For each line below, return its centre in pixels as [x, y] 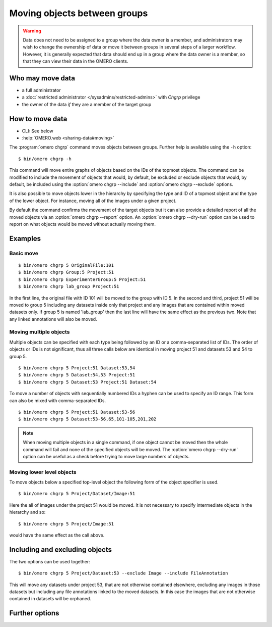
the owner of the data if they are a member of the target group [87, 104]
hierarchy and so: [27, 512]
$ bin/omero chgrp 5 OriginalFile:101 [66, 265]
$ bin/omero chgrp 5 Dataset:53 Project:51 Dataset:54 [87, 382]
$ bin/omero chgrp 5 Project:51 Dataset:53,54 [77, 368]
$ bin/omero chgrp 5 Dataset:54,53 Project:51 [77, 375]
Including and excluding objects [60, 549]
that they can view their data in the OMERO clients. [76, 61]
